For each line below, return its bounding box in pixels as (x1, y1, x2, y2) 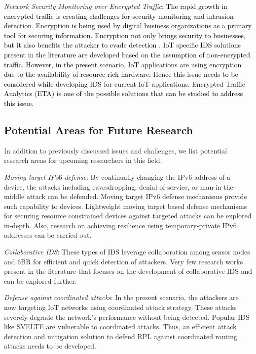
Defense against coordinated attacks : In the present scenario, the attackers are (4, 292, 239, 303)
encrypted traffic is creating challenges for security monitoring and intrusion (4, 10, 234, 21)
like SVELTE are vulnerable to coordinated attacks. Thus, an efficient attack (4, 321, 237, 332)
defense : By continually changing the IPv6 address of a (64, 171, 230, 182)
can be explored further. (4, 275, 77, 286)
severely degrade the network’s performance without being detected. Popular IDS (4, 311, 250, 322)
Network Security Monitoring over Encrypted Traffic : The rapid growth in (4, 1, 227, 11)
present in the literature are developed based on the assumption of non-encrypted (4, 49, 251, 59)
